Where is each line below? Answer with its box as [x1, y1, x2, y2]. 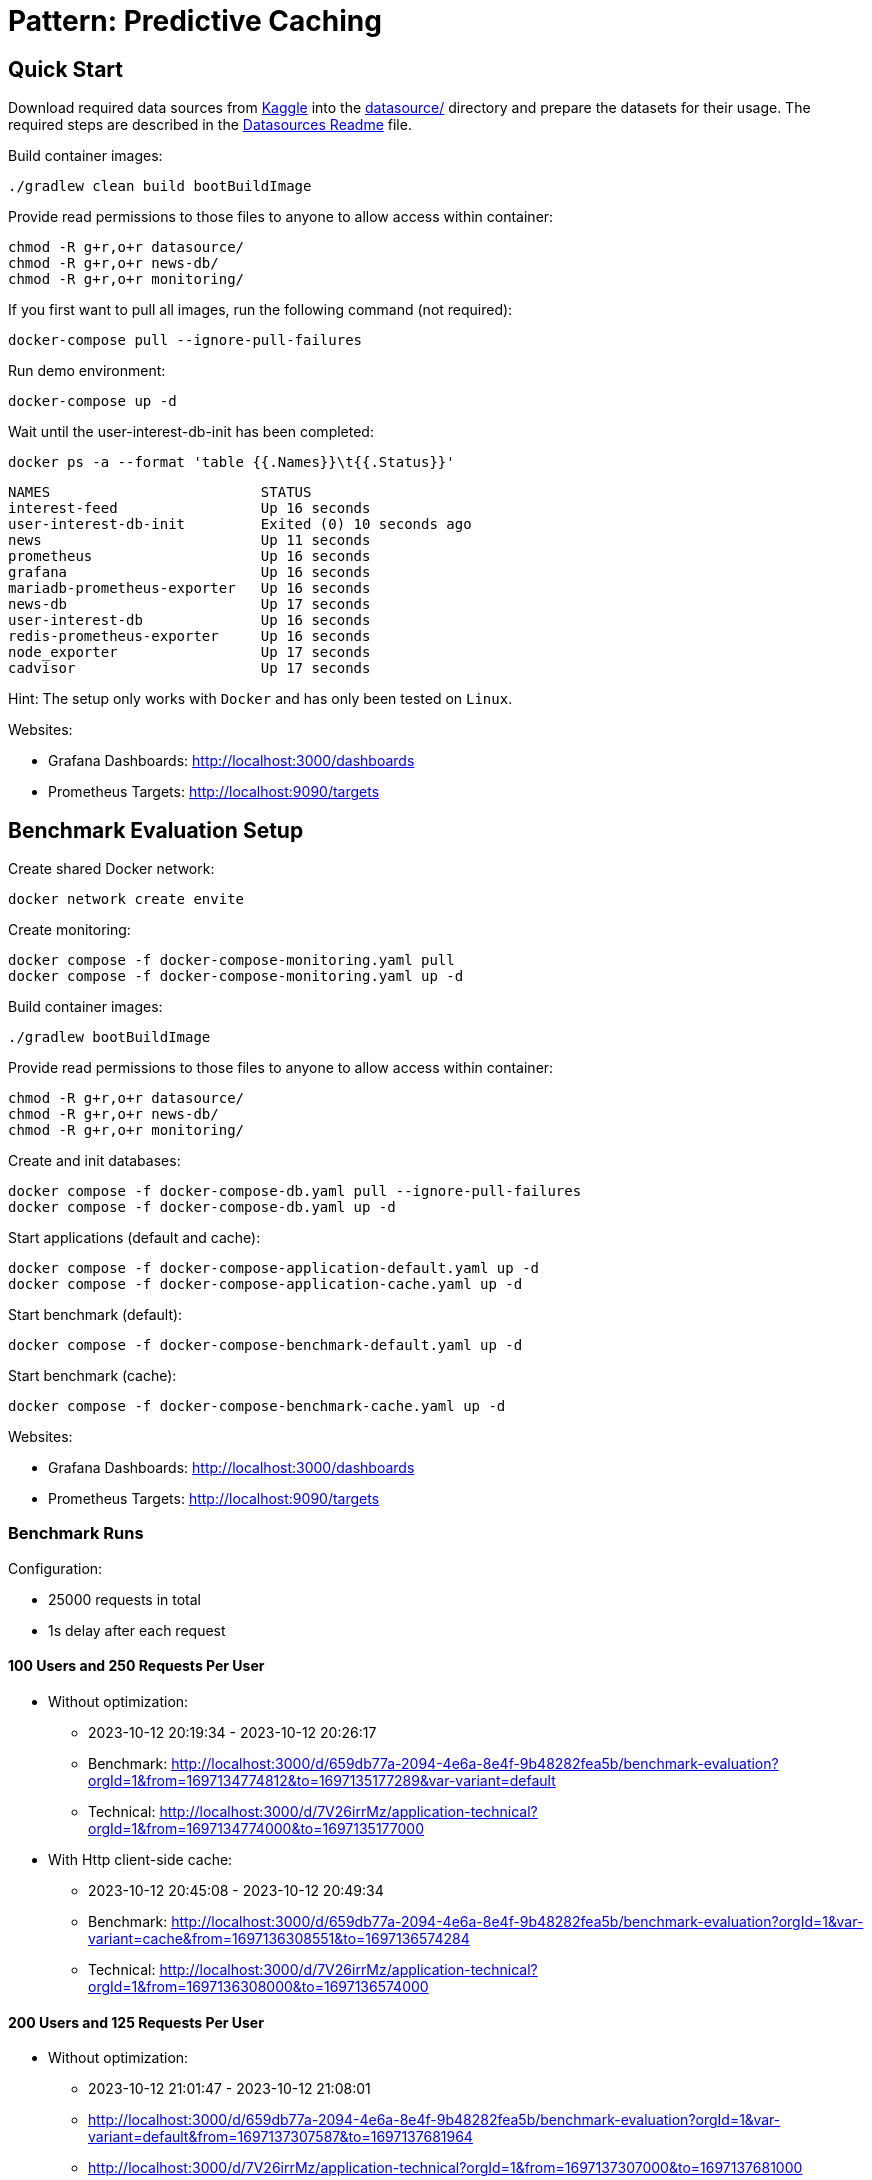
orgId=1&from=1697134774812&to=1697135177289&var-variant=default [88, 1771, 556, 1789]
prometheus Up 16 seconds [8, 548, 371, 565]
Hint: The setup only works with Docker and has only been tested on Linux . [8, 690, 513, 708]
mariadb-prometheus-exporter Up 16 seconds [8, 580, 371, 597]
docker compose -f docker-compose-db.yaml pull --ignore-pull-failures [8, 1183, 582, 1200]
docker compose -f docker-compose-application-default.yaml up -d [8, 1260, 540, 1277]
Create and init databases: [8, 1152, 181, 1170]
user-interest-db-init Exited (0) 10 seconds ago [8, 516, 472, 533]
